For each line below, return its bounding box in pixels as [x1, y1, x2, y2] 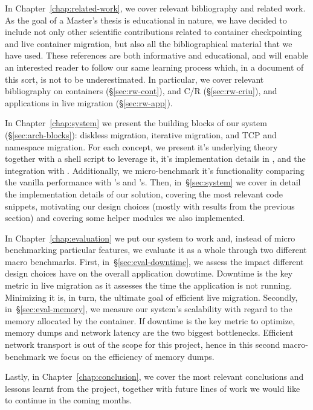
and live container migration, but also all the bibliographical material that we [5, 37, 292, 50]
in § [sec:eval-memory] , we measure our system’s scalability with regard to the [5, 303, 292, 315]
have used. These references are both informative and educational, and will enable [5, 49, 309, 62]
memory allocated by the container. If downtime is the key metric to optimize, [5, 314, 295, 327]
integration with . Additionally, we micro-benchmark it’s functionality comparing [5, 164, 305, 176]
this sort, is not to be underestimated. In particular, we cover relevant [5, 72, 264, 85]
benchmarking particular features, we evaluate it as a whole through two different [5, 243, 307, 256]
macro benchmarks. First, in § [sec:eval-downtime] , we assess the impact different [5, 255, 304, 267]
